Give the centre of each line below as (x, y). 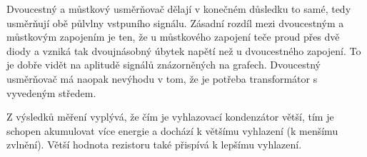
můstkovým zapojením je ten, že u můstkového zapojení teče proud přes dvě (173, 37)
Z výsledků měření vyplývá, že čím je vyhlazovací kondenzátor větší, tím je (170, 117)
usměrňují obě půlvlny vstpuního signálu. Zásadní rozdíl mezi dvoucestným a (175, 22)
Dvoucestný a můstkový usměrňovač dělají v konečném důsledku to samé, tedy (179, 9)
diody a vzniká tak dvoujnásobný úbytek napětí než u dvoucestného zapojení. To (184, 50)
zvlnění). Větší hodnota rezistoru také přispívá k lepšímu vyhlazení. (154, 145)
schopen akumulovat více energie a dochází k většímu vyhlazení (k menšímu (172, 130)
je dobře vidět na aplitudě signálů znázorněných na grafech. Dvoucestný (164, 65)
